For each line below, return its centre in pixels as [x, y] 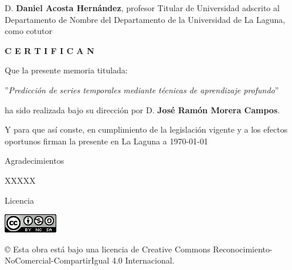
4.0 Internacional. [143, 260]
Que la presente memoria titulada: [66, 70]
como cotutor [28, 31]
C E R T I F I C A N [50, 50]
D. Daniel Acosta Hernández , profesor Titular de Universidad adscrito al [142, 8]
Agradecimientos [35, 161]
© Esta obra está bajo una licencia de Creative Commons [108, 249]
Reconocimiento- [243, 249]
